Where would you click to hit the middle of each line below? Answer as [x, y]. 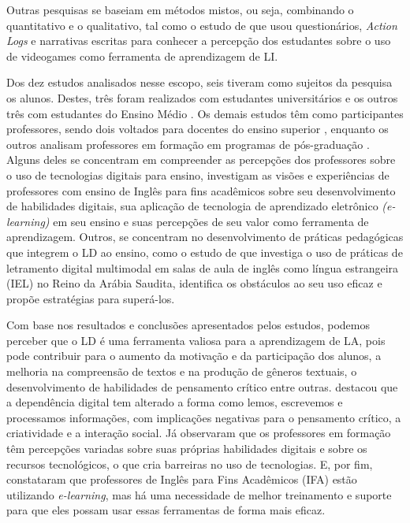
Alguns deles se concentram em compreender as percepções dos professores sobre [201, 159]
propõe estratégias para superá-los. [91, 298]
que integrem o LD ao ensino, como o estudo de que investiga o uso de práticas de [205, 252]
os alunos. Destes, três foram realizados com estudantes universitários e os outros [202, 97]
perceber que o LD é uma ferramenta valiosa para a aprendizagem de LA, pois [196, 340]
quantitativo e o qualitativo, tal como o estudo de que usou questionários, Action [202, 25]
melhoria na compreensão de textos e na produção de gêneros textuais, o [182, 371]
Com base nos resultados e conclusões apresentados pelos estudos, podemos [188, 325]
